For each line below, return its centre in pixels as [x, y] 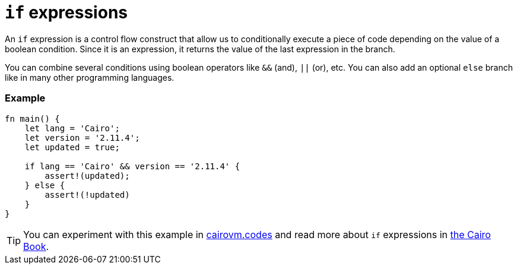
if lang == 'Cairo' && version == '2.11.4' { [132, 166]
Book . [36, 246]
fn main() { [32, 118]
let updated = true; [72, 147]
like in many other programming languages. [90, 77]
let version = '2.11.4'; [82, 137]
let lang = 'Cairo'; [72, 128]
